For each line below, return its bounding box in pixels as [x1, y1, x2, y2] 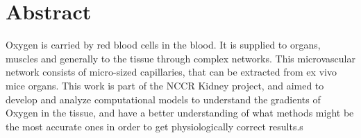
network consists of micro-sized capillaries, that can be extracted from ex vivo [6, 64, 337, 79]
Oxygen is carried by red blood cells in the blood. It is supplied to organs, [6, 37, 321, 52]
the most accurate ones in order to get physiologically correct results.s [6, 119, 303, 133]
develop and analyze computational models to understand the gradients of [6, 92, 321, 106]
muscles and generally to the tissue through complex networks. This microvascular [6, 51, 355, 65]
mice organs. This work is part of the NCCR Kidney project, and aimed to [6, 78, 324, 92]
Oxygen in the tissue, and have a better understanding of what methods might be [6, 105, 354, 120]
